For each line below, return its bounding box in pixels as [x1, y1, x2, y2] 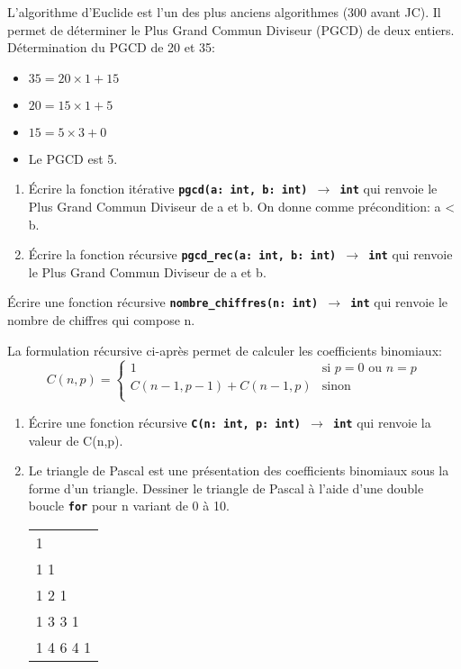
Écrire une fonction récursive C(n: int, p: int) [28, 412, 301, 431]
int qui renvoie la [333, 412, 431, 431]
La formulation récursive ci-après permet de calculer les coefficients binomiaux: [7, 340, 442, 359]
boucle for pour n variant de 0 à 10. [28, 496, 230, 515]
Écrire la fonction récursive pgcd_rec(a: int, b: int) [28, 245, 337, 264]
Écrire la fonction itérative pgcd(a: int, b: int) [28, 179, 308, 198]
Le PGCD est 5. [28, 149, 118, 167]
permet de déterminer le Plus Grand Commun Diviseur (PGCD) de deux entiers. [7, 20, 455, 39]
